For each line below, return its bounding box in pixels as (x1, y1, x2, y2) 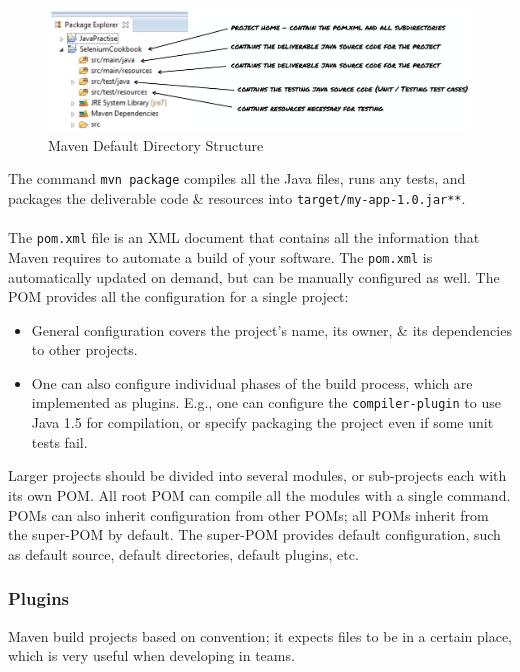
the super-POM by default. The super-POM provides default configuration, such (8, 524, 501, 545)
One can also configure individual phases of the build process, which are (31, 372, 473, 393)
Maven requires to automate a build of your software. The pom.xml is (8, 246, 433, 267)
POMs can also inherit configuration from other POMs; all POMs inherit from (8, 504, 489, 525)
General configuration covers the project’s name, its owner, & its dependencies (31, 319, 512, 340)
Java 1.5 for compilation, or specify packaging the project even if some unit (31, 412, 494, 433)
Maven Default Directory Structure (48, 134, 264, 155)
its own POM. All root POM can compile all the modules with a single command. (8, 484, 511, 505)
